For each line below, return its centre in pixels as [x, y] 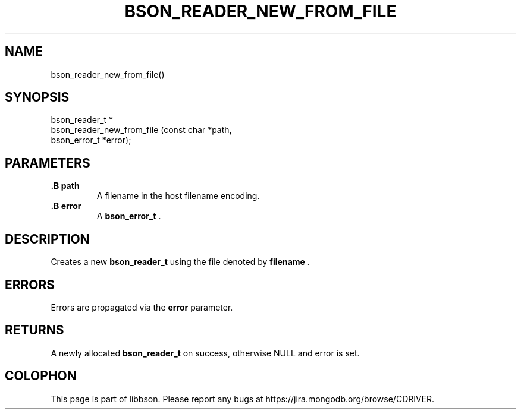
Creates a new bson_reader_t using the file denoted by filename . [180, 262]
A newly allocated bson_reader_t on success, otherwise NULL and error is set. [205, 353]
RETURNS [34, 330]
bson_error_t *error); [91, 140]
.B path [65, 186]
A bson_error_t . [129, 216]
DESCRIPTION [47, 239]
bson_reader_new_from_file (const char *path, [141, 130]
